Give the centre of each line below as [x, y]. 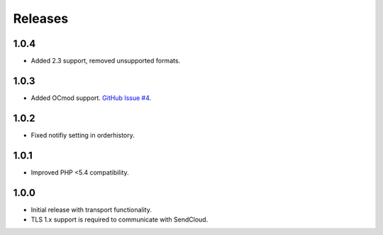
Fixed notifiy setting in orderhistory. [83, 135]
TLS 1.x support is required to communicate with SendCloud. [120, 219]
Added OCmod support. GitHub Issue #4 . [91, 98]
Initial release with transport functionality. [91, 209]
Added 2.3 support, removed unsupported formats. [106, 61]
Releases [41, 18]
